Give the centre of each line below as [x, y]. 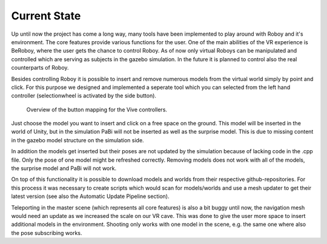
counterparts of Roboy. [40, 68]
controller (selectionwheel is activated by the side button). [84, 96]
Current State [46, 16]
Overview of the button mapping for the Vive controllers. [97, 110]
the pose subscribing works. [47, 232]
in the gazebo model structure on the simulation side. [78, 140]
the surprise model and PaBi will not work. [64, 168]
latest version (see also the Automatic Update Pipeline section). [90, 196]
